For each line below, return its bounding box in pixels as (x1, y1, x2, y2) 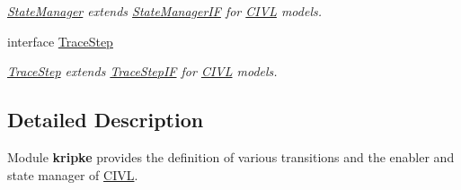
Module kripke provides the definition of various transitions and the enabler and (7, 147, 455, 166)
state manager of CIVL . (7, 165, 138, 184)
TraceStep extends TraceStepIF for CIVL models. (7, 62, 278, 81)
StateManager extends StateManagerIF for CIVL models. (7, 2, 323, 20)
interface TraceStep (7, 31, 113, 50)
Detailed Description (7, 106, 204, 134)
